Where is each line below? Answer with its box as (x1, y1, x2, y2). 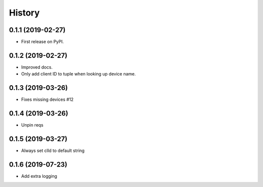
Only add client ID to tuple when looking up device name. (21, 71, 136, 77)
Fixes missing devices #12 (21, 96, 74, 102)
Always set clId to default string (21, 148, 85, 153)
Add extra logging (21, 173, 57, 179)
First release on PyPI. (21, 39, 64, 45)
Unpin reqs (21, 122, 44, 128)
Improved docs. (21, 64, 53, 70)
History (9, 7, 40, 18)
